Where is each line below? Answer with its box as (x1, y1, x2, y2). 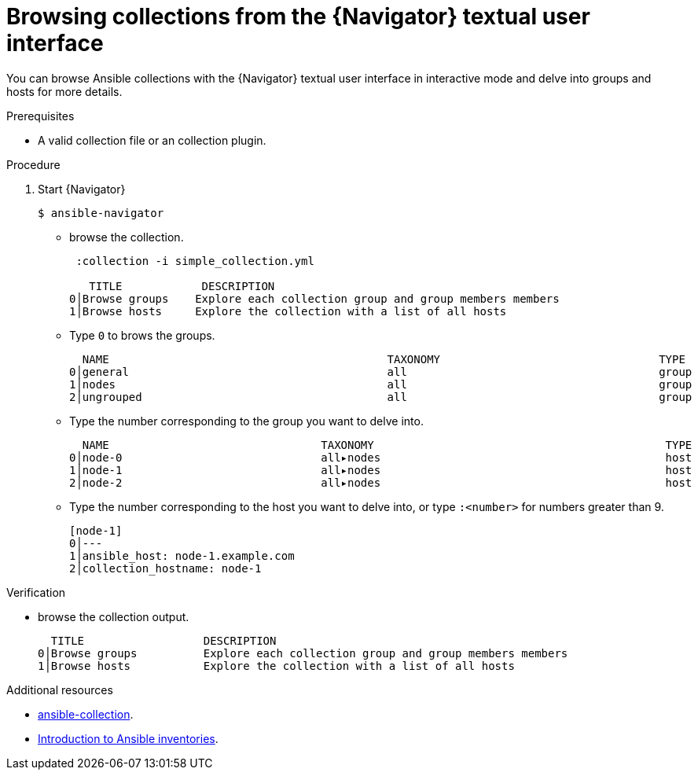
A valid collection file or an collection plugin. (38, 133, 266, 147)
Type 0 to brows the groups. (69, 328, 215, 342)
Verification (6, 585, 66, 599)
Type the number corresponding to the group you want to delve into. (69, 414, 424, 428)
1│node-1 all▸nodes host (69, 463, 692, 476)
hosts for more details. (6, 84, 123, 98)
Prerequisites (6, 108, 75, 123)
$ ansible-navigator (38, 206, 164, 219)
